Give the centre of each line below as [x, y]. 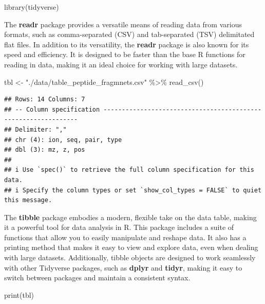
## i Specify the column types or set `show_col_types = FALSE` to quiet [133, 190]
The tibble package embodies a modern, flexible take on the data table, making [130, 217]
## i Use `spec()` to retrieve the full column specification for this [129, 170]
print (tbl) [19, 294]
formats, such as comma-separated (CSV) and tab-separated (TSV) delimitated [129, 34]
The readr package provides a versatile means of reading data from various [123, 24]
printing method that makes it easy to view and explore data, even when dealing [131, 247]
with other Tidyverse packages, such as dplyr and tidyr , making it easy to [123, 267]
